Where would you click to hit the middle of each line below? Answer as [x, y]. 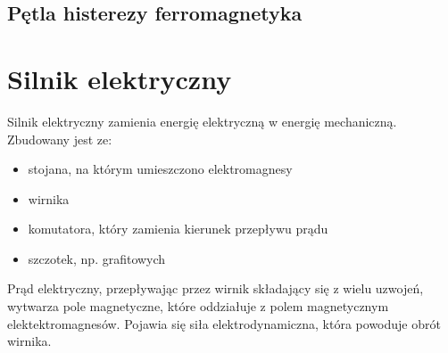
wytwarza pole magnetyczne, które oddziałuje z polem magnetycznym [198, 306]
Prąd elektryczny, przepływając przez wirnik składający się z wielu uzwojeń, [216, 288]
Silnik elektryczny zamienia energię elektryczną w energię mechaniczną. [202, 121]
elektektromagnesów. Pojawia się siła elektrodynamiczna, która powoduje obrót [224, 323]
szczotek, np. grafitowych [97, 258]
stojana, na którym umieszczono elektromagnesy [160, 169]
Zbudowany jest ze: [60, 139]
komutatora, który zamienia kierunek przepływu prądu [178, 229]
